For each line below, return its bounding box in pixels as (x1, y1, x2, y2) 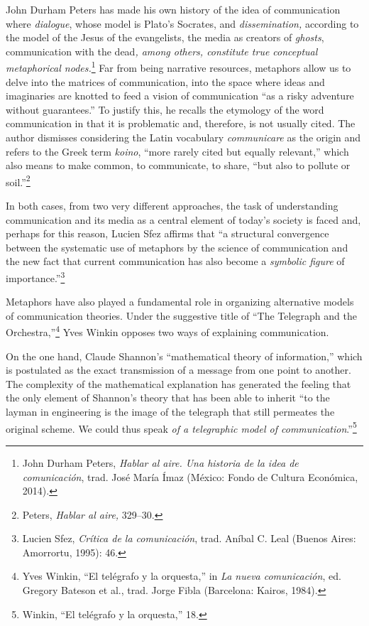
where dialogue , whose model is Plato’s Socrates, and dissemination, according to (6, 16, 359, 31)
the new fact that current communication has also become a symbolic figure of (6, 254, 345, 269)
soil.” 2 (6, 172, 31, 189)
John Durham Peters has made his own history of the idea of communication (6, 2, 341, 16)
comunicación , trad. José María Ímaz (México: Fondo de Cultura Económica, (22, 469, 358, 484)
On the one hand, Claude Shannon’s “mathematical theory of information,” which (6, 348, 363, 363)
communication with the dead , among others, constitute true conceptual (6, 43, 318, 58)
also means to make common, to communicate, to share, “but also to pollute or (6, 158, 351, 173)
